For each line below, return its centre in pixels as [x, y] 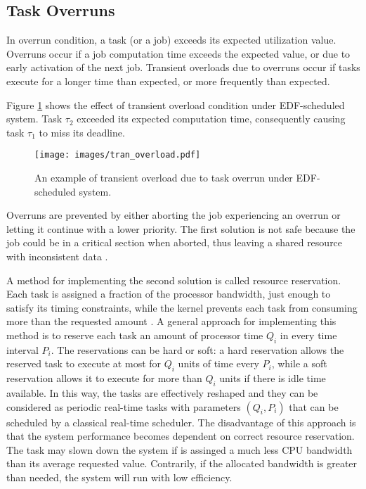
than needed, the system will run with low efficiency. [119, 477]
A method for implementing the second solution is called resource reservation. [174, 280]
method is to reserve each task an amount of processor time [135, 335]
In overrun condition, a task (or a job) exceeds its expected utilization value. [171, 40]
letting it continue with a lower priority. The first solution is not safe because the [181, 228]
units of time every [218, 363]
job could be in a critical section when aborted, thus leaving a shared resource [175, 242]
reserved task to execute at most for [84, 363]
